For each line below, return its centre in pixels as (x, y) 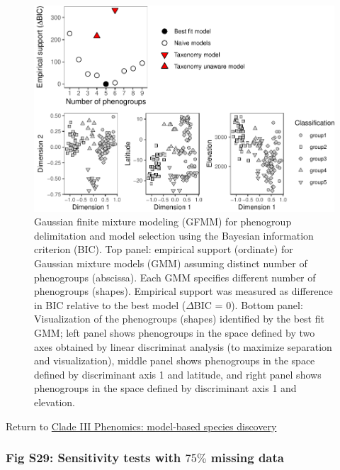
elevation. (55, 402)
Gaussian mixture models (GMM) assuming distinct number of (171, 263)
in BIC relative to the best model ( (110, 304)
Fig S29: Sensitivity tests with (93, 458)
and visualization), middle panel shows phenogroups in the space (175, 360)
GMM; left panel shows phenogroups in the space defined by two (175, 332)
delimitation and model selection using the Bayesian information (174, 235)
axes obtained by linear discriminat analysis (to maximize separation (183, 346)
